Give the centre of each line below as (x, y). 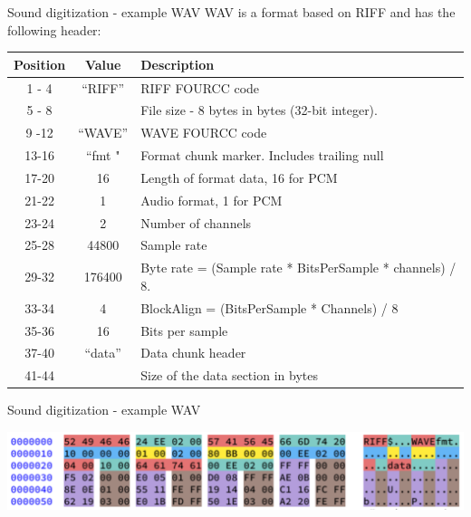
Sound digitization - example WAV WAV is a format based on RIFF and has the (231, 12)
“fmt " (103, 155)
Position (40, 64)
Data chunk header (193, 353)
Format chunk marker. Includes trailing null (262, 155)
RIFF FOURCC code (200, 87)
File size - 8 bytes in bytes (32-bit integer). (259, 110)
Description (178, 64)
